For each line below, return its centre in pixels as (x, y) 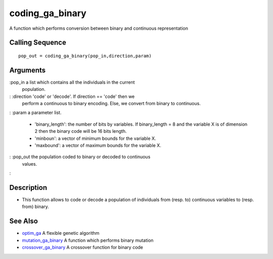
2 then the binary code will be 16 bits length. (81, 131)
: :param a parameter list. (35, 113)
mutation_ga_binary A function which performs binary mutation (88, 240)
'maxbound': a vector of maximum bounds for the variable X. (98, 145)
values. (30, 164)
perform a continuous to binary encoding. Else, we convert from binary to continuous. (111, 103)
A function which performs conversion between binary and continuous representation (99, 28)
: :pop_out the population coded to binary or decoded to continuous (80, 157)
